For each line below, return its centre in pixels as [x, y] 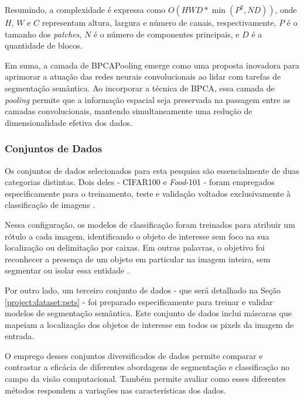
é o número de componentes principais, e [166, 34]
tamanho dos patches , [43, 34]
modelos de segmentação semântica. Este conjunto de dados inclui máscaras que [148, 313]
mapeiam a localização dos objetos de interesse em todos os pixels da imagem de [149, 324]
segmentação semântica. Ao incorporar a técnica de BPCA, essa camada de [140, 88]
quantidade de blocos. [44, 45]
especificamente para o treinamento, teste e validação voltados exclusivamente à [148, 193]
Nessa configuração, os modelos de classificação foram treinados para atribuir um [150, 224]
